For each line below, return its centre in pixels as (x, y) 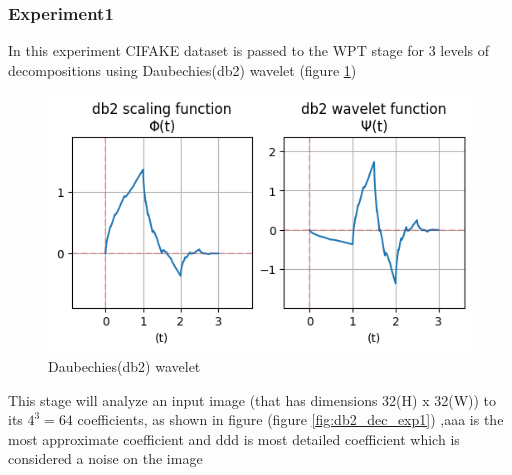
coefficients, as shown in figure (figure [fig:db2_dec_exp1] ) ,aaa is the (290, 419)
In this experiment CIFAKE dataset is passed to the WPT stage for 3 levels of (249, 50)
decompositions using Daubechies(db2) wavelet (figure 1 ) (182, 69)
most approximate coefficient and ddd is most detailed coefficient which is (234, 438)
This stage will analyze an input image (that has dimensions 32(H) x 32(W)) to (252, 399)
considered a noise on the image (105, 458)
